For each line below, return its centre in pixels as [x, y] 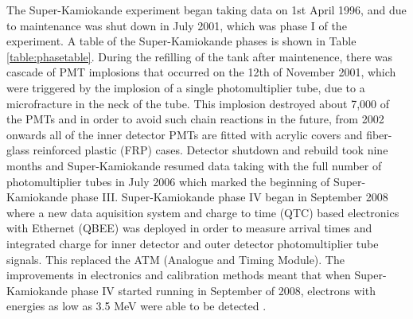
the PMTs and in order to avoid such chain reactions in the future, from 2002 [195, 119]
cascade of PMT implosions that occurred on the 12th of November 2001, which [201, 72]
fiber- [379, 134]
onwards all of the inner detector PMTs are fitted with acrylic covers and [185, 134]
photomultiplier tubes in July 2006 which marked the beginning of [168, 181]
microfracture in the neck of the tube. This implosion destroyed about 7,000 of [198, 103]
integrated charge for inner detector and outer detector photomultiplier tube [193, 243]
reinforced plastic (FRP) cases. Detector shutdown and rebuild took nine [210, 150]
